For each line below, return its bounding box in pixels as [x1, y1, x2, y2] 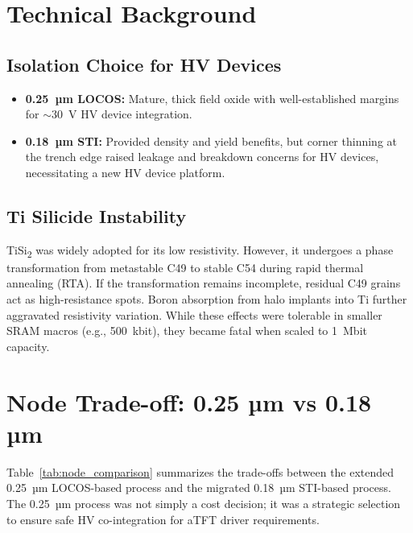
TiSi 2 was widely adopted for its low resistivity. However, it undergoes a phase [6, 241, 394, 260]
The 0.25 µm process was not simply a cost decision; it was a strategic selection [6, 494, 401, 511]
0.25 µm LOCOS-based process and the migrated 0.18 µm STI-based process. [6, 479, 391, 496]
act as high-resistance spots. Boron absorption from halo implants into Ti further [6, 291, 407, 308]
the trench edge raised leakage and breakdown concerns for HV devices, [25, 148, 379, 165]
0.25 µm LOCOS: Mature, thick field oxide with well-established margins [25, 89, 399, 106]
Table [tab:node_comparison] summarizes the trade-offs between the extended [6, 463, 394, 480]
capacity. [6, 337, 50, 354]
